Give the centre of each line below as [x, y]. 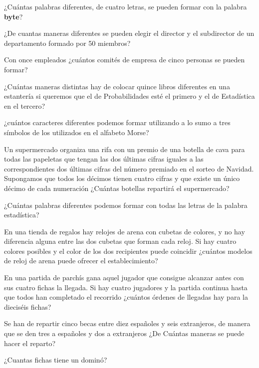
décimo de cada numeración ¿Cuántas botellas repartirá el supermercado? [117, 188]
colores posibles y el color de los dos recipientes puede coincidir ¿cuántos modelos [128, 251]
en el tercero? [25, 105]
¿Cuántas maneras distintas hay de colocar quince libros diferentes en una [117, 86]
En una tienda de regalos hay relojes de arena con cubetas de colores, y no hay [125, 231]
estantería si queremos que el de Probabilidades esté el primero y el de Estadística [129, 96]
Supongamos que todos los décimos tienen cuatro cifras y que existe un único [122, 178]
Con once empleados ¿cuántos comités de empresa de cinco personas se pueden [125, 60]
